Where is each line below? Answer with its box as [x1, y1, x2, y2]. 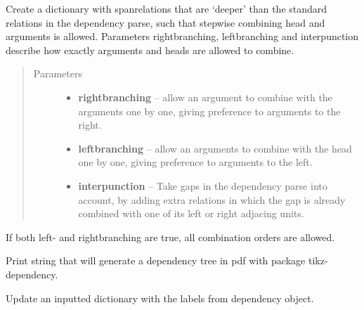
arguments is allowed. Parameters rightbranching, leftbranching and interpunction [6, 29, 359, 44]
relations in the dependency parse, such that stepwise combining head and [6, 15, 325, 30]
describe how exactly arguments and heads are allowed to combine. [6, 42, 294, 57]
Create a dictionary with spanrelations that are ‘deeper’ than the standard [6, 1, 327, 15]
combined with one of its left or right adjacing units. [78, 206, 304, 221]
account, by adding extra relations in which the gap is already [78, 192, 346, 207]
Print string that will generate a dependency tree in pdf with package [6, 253, 306, 268]
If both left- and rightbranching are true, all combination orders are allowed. [6, 229, 335, 244]
